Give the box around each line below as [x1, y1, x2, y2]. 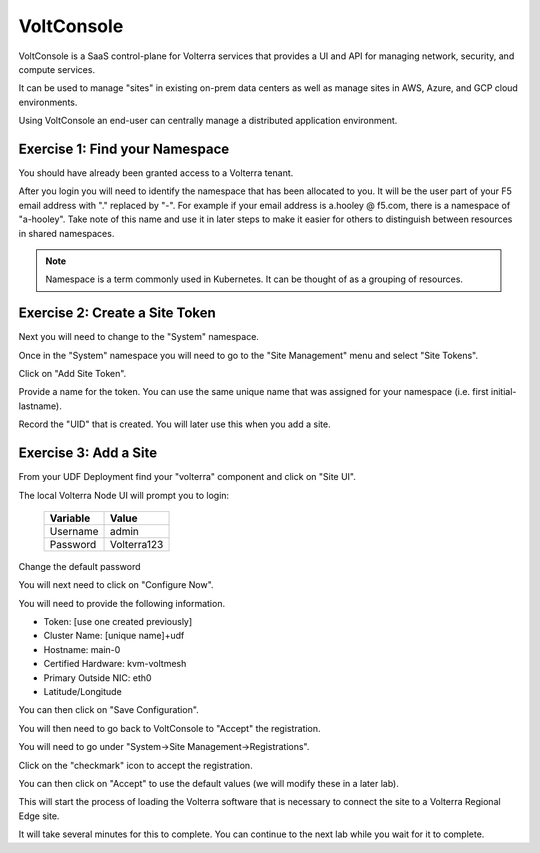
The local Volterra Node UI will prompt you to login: [18, 489, 230, 501]
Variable [49, 511, 91, 525]
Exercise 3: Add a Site [18, 445, 158, 462]
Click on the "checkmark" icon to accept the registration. [18, 759, 254, 771]
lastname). [18, 400, 62, 412]
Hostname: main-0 [43, 643, 121, 655]
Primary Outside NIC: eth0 [43, 671, 152, 684]
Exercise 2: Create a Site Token [18, 305, 217, 322]
